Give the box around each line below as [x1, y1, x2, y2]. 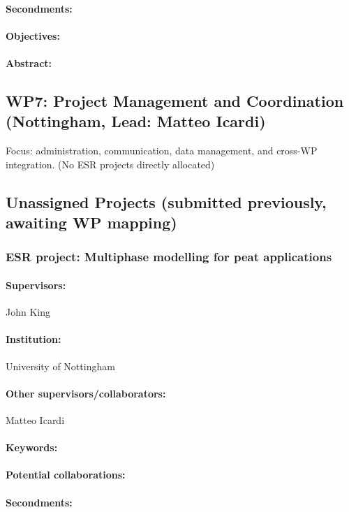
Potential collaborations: [6, 467, 126, 482]
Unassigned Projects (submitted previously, [6, 191, 327, 212]
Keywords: [6, 440, 58, 455]
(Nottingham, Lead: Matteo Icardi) [6, 110, 266, 132]
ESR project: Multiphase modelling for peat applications [6, 248, 332, 265]
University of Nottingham [6, 358, 115, 373]
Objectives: [6, 28, 60, 43]
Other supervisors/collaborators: [6, 386, 166, 400]
